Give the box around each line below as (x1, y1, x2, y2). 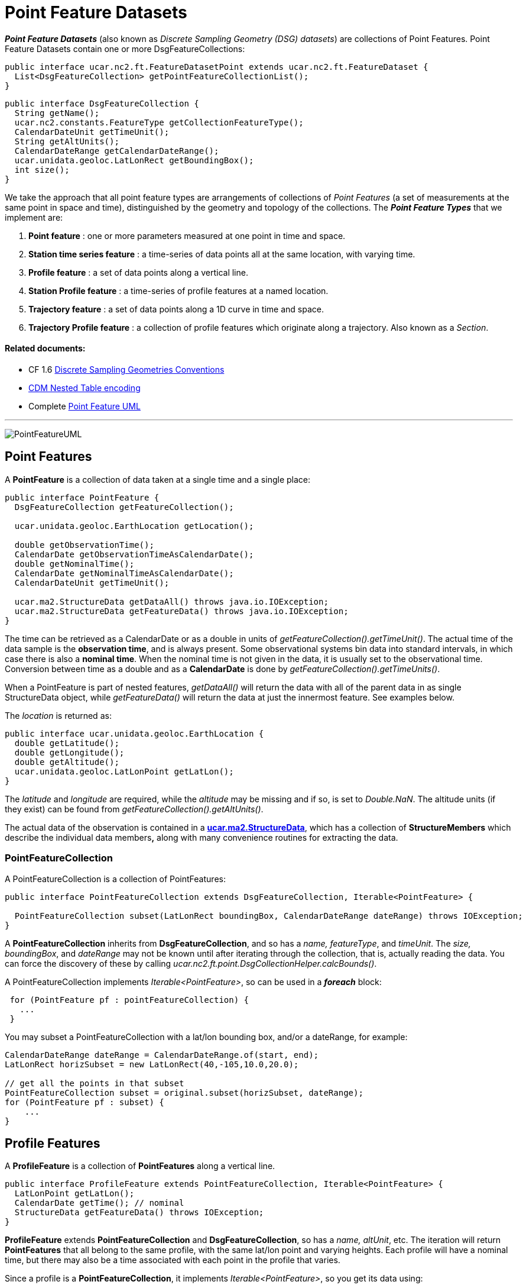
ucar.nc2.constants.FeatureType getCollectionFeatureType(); (14, 117, 304, 127)
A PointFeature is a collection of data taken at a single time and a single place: (5, 474, 311, 485)
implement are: (5, 212, 63, 222)
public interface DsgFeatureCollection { (5, 98, 199, 108)
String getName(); (14, 108, 100, 118)
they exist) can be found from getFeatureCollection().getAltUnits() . (5, 803, 264, 814)
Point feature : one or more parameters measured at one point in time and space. (28, 230, 346, 241)
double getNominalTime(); (14, 559, 135, 569)
